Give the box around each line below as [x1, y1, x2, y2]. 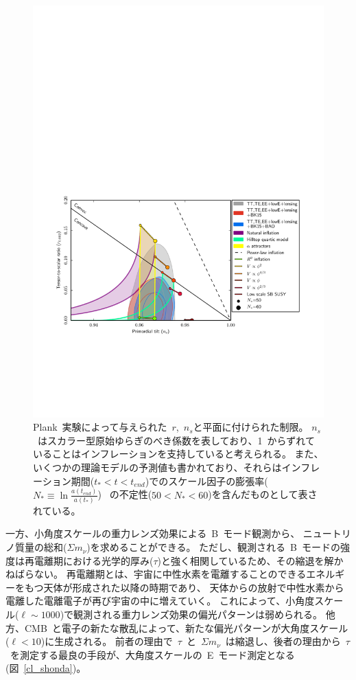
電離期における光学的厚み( [34, 553, 154, 567]
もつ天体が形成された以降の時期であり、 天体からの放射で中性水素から [24, 580, 344, 594]
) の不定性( [97, 487, 152, 501]
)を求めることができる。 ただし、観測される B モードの [86, 540, 341, 554]
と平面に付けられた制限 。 [193, 420, 309, 434]
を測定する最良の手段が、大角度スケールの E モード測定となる [10, 647, 295, 661]
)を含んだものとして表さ [208, 487, 318, 501]
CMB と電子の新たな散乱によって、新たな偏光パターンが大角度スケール [24, 620, 348, 635]
